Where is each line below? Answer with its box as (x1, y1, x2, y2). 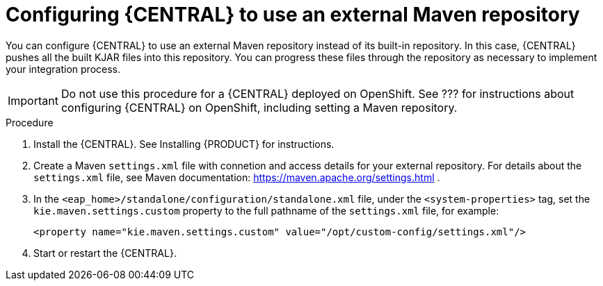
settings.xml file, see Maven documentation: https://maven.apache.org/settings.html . (33, 171, 440, 183)
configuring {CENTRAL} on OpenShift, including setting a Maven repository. (61, 100, 458, 115)
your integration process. (6, 62, 121, 75)
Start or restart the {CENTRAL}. (33, 246, 177, 259)
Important (8, 93, 58, 108)
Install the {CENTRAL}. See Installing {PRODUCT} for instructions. (33, 137, 335, 150)
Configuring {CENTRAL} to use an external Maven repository (6, 3, 580, 26)
